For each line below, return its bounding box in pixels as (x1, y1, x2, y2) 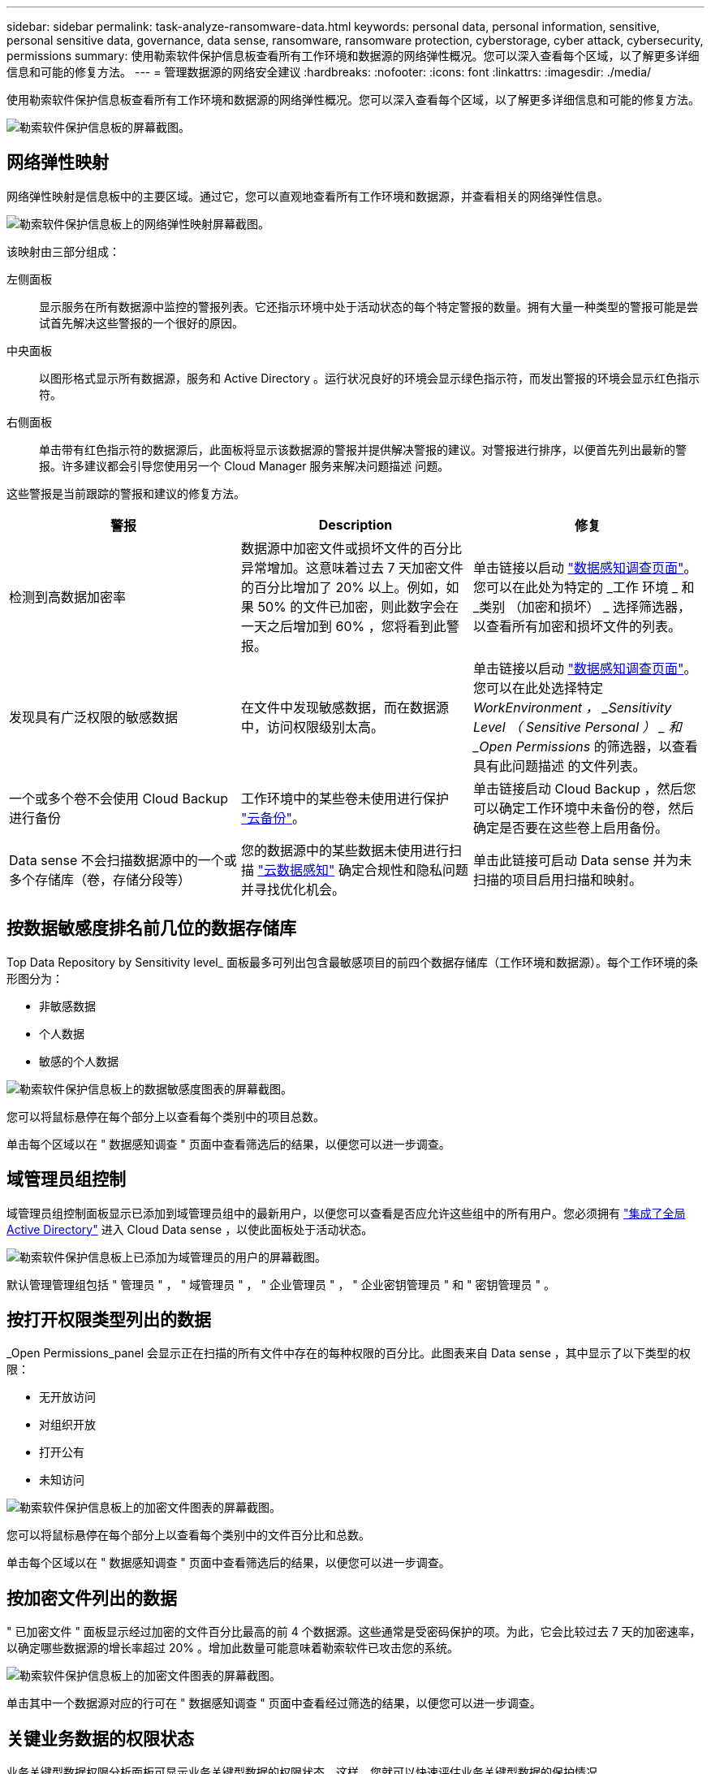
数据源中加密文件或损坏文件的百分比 (240, 539, 462, 556)
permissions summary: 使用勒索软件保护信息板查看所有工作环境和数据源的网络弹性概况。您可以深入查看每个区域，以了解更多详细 (6, 49, 700, 63)
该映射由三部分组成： (6, 244, 120, 258)
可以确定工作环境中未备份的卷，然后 (472, 799, 694, 816)
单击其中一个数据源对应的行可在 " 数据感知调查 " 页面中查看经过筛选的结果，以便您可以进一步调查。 (6, 1696, 541, 1711)
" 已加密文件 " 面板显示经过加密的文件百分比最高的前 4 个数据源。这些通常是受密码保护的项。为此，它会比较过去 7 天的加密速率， (6, 1625, 701, 1639)
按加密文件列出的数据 (6, 1587, 177, 1608)
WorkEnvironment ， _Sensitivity (472, 699, 672, 716)
